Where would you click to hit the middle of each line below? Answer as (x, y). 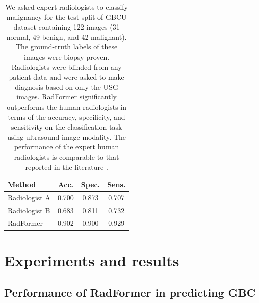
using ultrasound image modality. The (67, 136)
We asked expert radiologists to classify (67, 7)
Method (22, 184)
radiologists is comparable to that (67, 156)
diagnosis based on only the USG (67, 86)
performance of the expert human (67, 147)
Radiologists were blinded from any (67, 67)
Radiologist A (29, 197)
